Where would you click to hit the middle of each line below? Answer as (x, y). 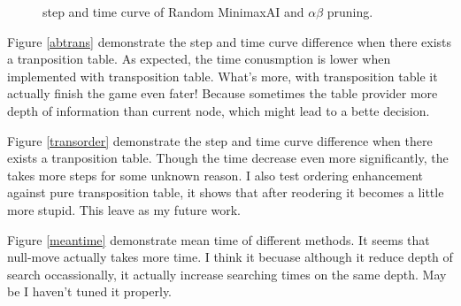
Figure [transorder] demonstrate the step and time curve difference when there (220, 140)
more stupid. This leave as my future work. (124, 209)
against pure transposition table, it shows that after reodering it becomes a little (226, 192)
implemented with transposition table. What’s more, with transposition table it (223, 76)
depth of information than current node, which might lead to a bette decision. (219, 110)
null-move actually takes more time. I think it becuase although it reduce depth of (230, 257)
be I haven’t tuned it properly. (90, 291)
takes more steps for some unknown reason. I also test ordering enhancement (215, 175)
